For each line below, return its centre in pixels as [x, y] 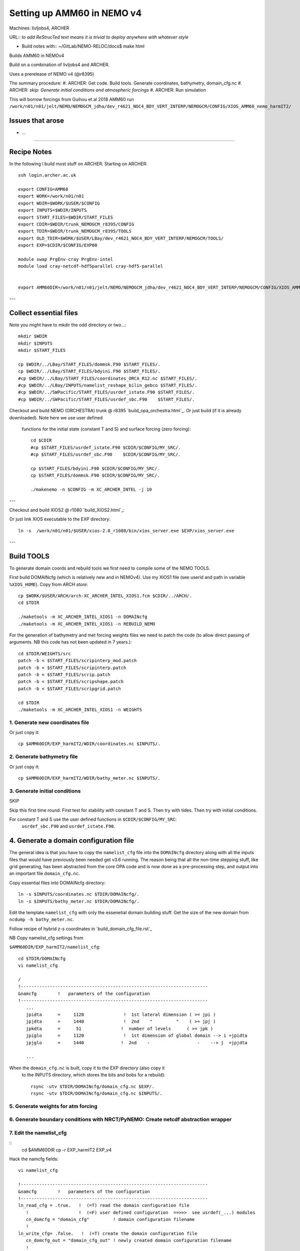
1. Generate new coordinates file [49, 722]
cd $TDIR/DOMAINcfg [42, 959]
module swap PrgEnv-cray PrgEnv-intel [66, 259]
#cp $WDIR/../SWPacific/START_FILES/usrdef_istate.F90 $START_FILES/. [106, 392]
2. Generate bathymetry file [43, 757]
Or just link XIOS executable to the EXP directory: [60, 519]
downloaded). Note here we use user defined [56, 417]
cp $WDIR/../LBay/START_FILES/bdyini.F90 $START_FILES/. [89, 371]
